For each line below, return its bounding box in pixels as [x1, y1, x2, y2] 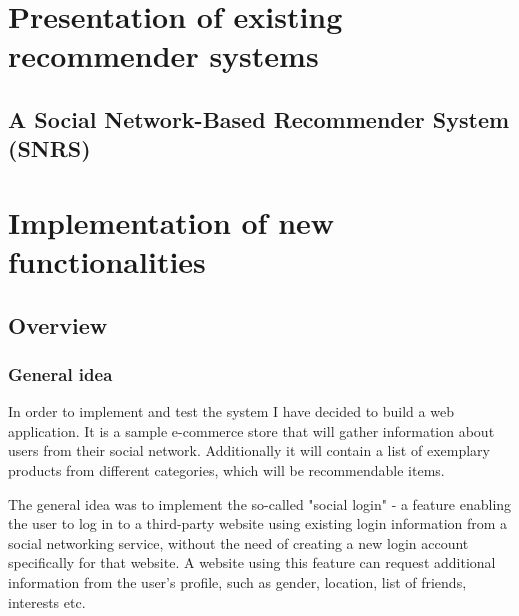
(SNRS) [8, 133, 91, 164]
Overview [8, 309, 108, 340]
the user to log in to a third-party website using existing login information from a [8, 513, 508, 534]
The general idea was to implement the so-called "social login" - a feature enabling [8, 493, 512, 514]
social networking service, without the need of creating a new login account [8, 532, 469, 553]
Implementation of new [8, 201, 335, 242]
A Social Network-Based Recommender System [8, 103, 510, 134]
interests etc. [8, 591, 86, 612]
